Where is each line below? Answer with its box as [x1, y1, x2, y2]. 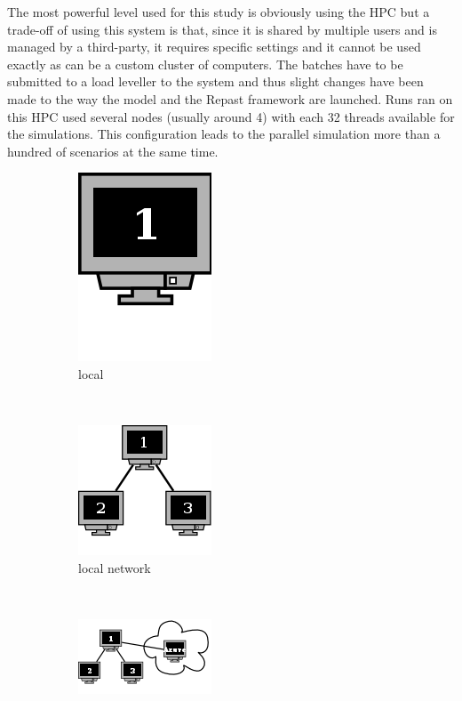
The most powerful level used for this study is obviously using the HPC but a [7, 3, 430, 20]
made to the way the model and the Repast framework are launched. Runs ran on [7, 89, 453, 108]
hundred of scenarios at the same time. [7, 141, 219, 160]
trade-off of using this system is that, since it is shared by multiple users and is [7, 20, 437, 38]
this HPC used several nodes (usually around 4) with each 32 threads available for [7, 107, 455, 125]
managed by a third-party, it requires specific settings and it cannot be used [7, 37, 421, 56]
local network [78, 558, 151, 576]
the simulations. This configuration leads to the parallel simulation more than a [7, 125, 441, 143]
